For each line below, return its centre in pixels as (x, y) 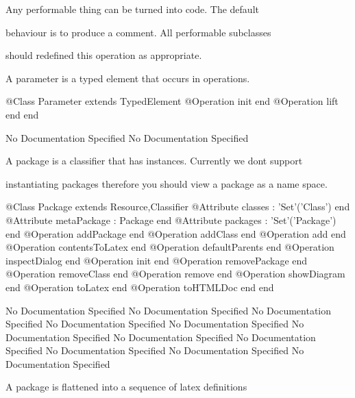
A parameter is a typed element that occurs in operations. (128, 78)
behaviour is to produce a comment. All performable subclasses (138, 32)
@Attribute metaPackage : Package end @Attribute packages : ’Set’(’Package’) (171, 220)
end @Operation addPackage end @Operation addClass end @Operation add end (176, 233)
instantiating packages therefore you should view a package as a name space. (167, 183)
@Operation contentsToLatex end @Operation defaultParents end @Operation (170, 247)
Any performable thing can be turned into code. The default (132, 9)
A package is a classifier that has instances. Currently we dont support (154, 161)
